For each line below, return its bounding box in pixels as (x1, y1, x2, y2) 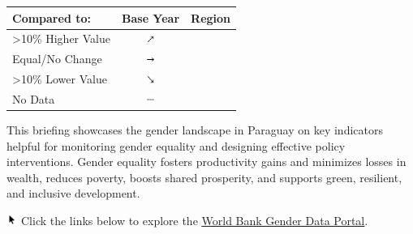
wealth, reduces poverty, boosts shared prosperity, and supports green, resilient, (6, 168, 402, 185)
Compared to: (12, 9, 91, 26)
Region (191, 9, 231, 26)
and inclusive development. (6, 185, 140, 202)
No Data (12, 90, 55, 107)
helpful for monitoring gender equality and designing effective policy (6, 137, 346, 154)
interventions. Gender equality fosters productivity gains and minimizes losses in (6, 153, 407, 170)
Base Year (122, 9, 180, 26)
